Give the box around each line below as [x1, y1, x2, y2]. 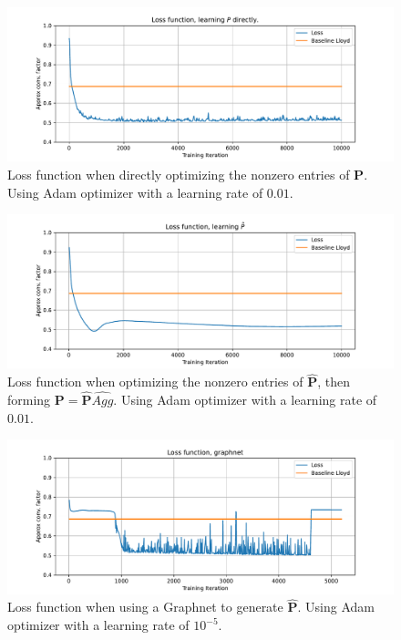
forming [7, 390, 51, 409]
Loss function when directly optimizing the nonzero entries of [7, 164, 350, 183]
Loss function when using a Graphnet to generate [7, 597, 283, 616]
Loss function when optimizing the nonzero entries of [7, 372, 303, 391]
